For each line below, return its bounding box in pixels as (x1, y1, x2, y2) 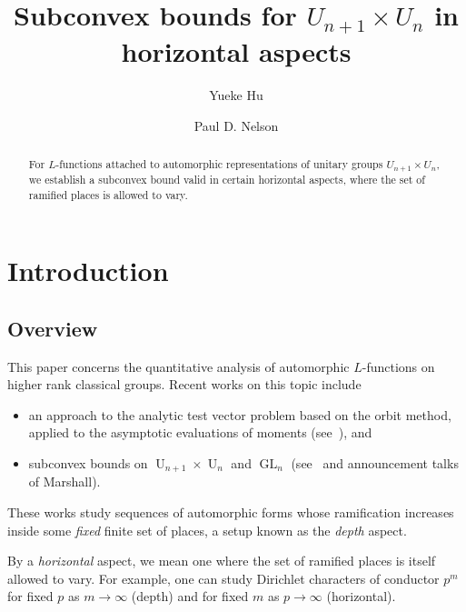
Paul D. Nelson (193, 115, 279, 135)
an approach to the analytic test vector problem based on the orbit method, (28, 405, 451, 424)
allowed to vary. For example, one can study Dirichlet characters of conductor (7, 568, 440, 587)
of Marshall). (28, 472, 101, 491)
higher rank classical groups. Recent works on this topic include (7, 375, 362, 394)
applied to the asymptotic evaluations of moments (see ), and (28, 423, 372, 442)
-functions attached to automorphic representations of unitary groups (55, 156, 383, 172)
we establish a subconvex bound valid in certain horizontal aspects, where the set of (28, 171, 425, 186)
